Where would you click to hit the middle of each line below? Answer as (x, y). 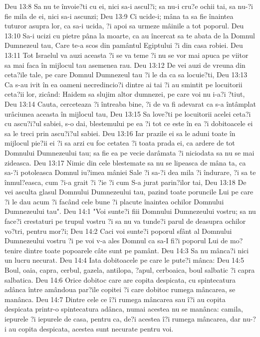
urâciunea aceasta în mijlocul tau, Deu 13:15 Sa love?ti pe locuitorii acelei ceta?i (128, 113)
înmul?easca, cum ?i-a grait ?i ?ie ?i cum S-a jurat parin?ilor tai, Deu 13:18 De (126, 182)
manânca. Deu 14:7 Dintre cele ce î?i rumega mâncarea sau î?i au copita (115, 299)
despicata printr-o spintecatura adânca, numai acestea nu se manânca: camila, (124, 309)
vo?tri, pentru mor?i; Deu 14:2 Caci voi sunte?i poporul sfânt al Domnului (118, 231)
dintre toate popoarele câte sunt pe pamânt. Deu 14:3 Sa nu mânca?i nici (136, 250)
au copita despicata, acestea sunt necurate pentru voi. (91, 328)
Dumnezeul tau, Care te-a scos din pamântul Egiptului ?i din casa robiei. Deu (124, 45)
